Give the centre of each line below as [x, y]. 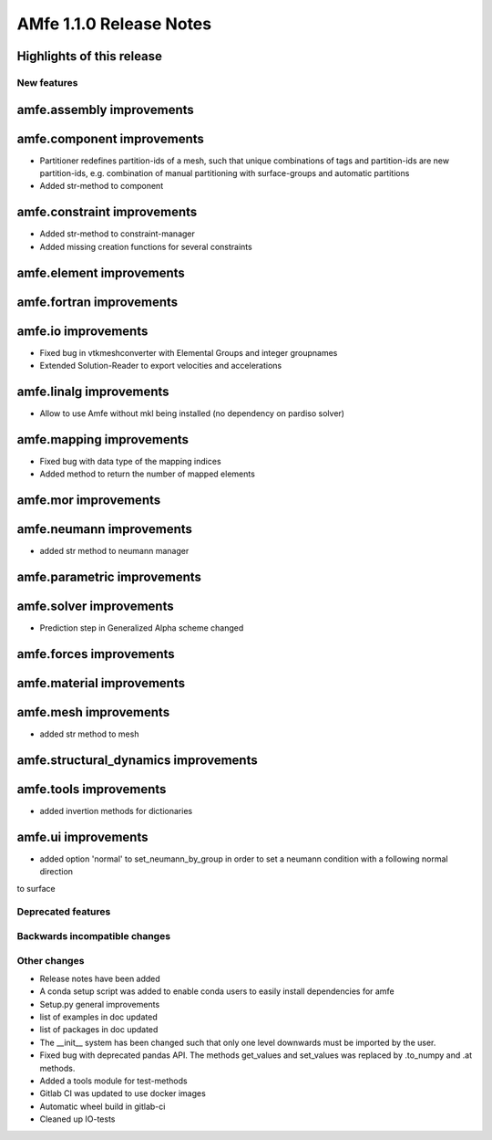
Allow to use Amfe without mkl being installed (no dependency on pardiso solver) [192, 413]
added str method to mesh [89, 734]
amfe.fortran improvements [97, 302]
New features [47, 82]
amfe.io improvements [82, 331]
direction [56, 872]
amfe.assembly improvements [106, 110]
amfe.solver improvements [95, 607]
